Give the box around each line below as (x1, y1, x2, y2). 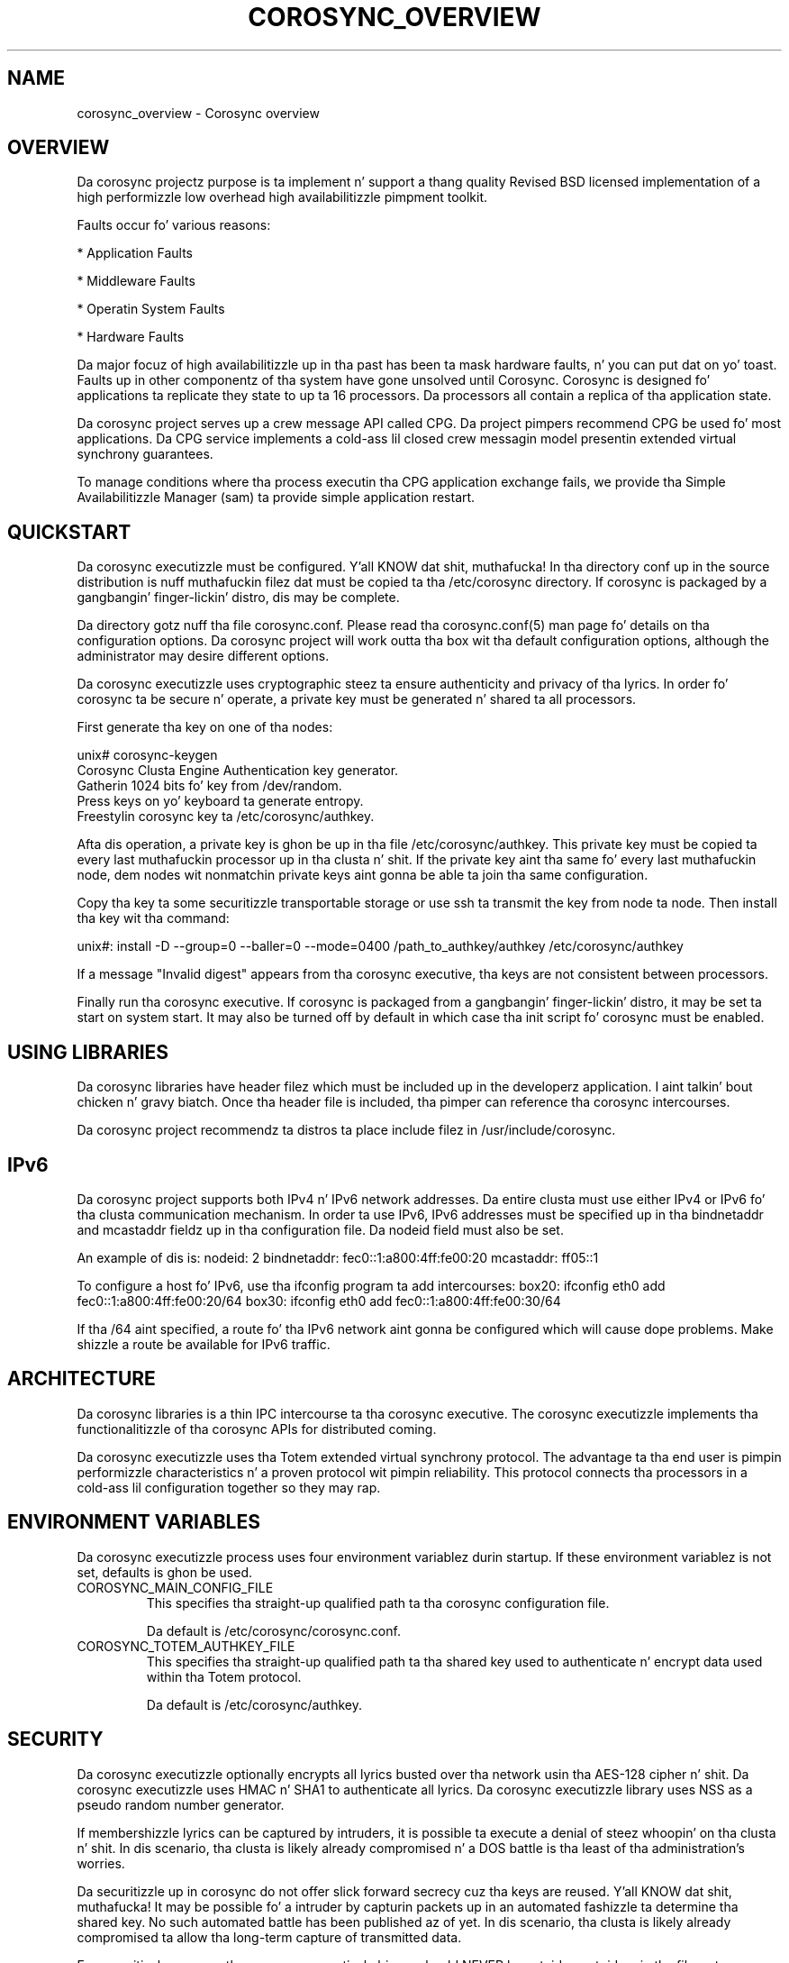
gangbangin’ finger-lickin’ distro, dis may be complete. (77, 589, 400, 606)
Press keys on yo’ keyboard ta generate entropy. (77, 793, 364, 809)
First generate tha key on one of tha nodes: (77, 719, 333, 735)
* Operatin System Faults (77, 301, 225, 317)
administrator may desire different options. (77, 648, 330, 664)
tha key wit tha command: (77, 910, 230, 927)
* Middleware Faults (77, 273, 195, 289)
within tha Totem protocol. (146, 1668, 302, 1685)
